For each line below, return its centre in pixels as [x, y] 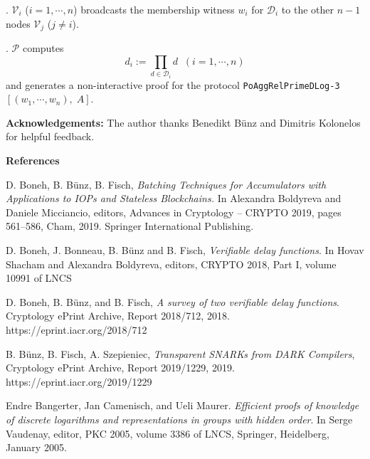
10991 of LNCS [39, 278]
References [33, 160]
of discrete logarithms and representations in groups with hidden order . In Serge [179, 419]
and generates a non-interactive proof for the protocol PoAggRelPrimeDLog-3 [173, 84]
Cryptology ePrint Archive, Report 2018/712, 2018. [118, 316]
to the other [307, 9]
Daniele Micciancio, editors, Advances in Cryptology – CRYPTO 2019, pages [174, 212]
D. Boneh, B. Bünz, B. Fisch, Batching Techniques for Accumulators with [166, 184]
